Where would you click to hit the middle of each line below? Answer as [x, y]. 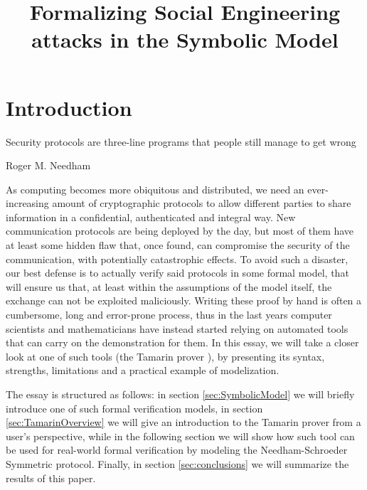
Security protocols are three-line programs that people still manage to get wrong [181, 141]
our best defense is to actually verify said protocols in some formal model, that [177, 273]
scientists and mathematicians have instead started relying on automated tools [177, 328]
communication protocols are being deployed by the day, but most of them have [180, 231]
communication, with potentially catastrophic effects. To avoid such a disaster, [177, 259]
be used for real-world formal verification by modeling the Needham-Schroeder [177, 450]
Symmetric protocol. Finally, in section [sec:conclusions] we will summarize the [177, 463]
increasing [27, 203]
